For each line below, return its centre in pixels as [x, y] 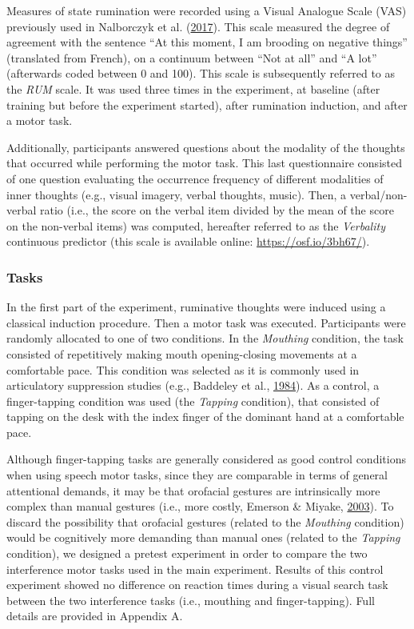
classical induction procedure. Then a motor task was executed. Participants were [206, 322]
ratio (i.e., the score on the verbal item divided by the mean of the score [217, 210]
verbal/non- [378, 194]
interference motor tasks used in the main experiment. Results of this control [195, 569]
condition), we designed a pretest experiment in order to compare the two [187, 553]
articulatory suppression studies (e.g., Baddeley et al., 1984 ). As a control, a [193, 385]
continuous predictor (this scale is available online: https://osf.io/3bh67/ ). [188, 241]
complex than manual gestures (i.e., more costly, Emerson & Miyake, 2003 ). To [200, 506]
